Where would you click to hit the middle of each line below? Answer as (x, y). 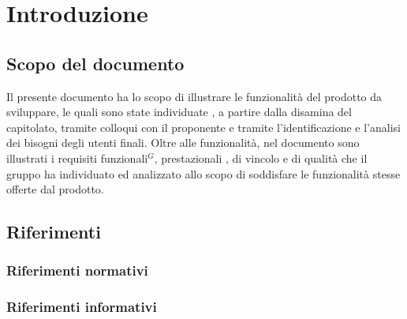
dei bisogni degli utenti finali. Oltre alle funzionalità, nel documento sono (183, 143)
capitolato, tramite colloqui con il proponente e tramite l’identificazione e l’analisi (203, 127)
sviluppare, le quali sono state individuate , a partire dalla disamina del (179, 112)
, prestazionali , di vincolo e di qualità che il (261, 158)
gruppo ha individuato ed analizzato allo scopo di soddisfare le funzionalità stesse (203, 173)
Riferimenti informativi (82, 307)
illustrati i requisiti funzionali (77, 158)
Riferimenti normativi (77, 270)
